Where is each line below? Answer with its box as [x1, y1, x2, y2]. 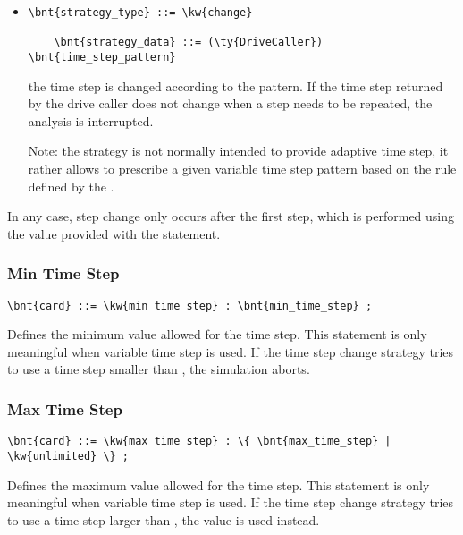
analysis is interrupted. [28, 111, 154, 130]
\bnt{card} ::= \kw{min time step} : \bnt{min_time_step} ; [7, 299, 373, 312]
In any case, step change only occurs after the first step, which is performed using [7, 207, 455, 225]
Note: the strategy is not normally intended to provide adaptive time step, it [28, 141, 449, 160]
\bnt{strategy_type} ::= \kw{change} [28, 6, 253, 19]
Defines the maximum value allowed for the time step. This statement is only [7, 475, 430, 494]
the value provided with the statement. [7, 224, 221, 242]
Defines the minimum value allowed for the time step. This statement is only [7, 325, 427, 344]
